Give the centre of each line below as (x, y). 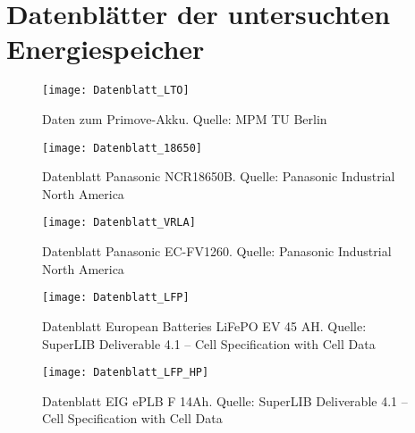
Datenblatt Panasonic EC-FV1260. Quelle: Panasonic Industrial (217, 251)
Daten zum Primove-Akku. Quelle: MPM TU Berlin (185, 118)
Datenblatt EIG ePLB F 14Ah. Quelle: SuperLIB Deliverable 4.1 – (225, 400)
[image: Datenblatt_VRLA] (119, 223)
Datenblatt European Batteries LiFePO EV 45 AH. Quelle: (204, 325)
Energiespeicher (106, 49)
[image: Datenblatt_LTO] (116, 91)
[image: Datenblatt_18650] (122, 148)
